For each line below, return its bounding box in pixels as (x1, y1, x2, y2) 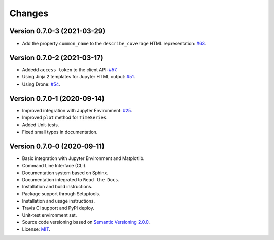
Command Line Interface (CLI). (22, 163, 87, 169)
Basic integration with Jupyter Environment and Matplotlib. (22, 155, 145, 162)
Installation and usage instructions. (22, 198, 95, 204)
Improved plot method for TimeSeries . (22, 114, 108, 121)
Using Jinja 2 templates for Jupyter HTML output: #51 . (22, 74, 135, 80)
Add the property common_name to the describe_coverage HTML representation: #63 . (22, 41, 207, 47)
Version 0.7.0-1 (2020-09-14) (9, 94, 105, 103)
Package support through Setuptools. (22, 190, 101, 197)
